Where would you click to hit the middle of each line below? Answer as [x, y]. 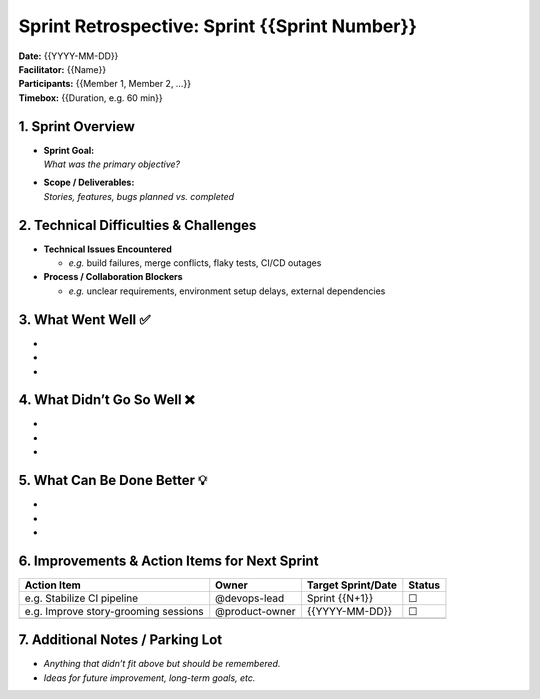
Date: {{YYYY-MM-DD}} [68, 56]
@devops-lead [250, 598]
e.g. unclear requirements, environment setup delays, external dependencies [227, 291]
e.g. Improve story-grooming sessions [114, 611]
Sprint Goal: [69, 150]
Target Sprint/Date [352, 585]
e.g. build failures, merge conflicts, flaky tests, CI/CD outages [195, 263]
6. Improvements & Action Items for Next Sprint [168, 560]
